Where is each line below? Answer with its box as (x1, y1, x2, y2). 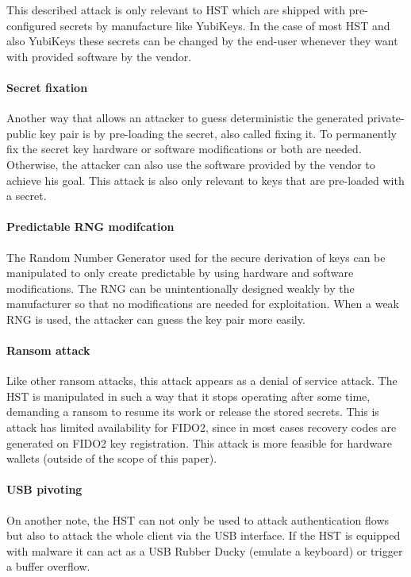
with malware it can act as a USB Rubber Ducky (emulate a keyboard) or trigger (6, 542, 403, 559)
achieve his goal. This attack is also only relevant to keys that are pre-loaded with (6, 171, 405, 188)
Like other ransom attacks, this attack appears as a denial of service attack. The (6, 372, 398, 389)
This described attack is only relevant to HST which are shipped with (6, 2, 346, 17)
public (6, 125, 36, 141)
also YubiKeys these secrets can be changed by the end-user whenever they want (6, 33, 398, 49)
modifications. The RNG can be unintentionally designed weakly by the (6, 279, 355, 296)
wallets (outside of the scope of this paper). (6, 450, 217, 467)
